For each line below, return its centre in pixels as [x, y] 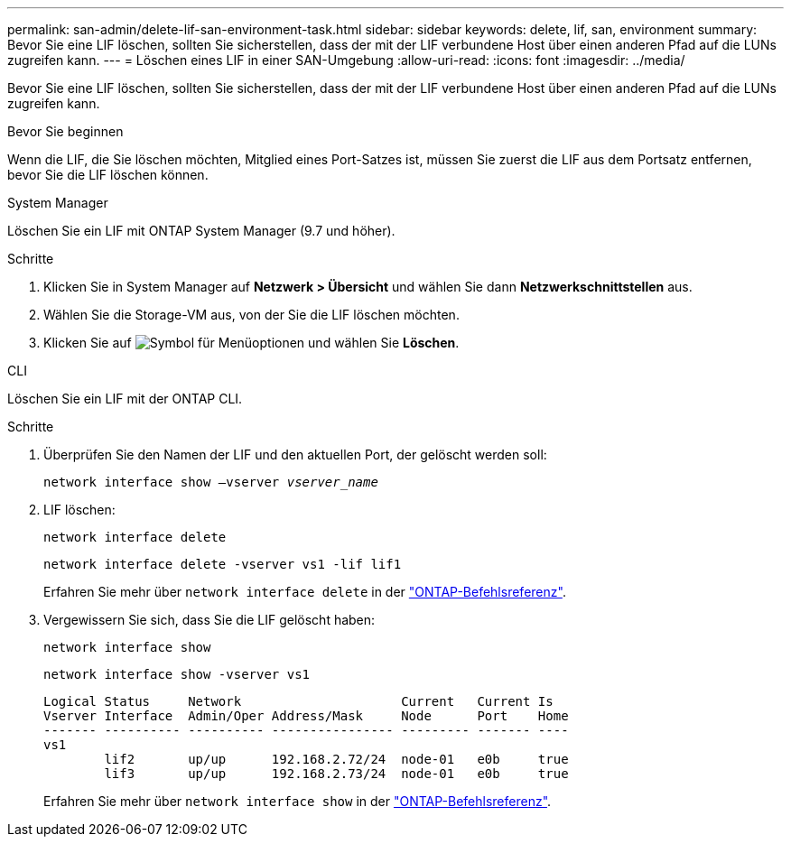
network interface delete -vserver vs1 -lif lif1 [223, 564]
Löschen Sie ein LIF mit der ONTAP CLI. [125, 399]
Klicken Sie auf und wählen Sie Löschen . [251, 343]
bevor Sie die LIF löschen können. [108, 175]
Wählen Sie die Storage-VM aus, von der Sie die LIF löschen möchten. [251, 315]
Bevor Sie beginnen [65, 131]
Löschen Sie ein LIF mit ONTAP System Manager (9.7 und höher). [201, 231]
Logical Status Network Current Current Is [298, 701]
